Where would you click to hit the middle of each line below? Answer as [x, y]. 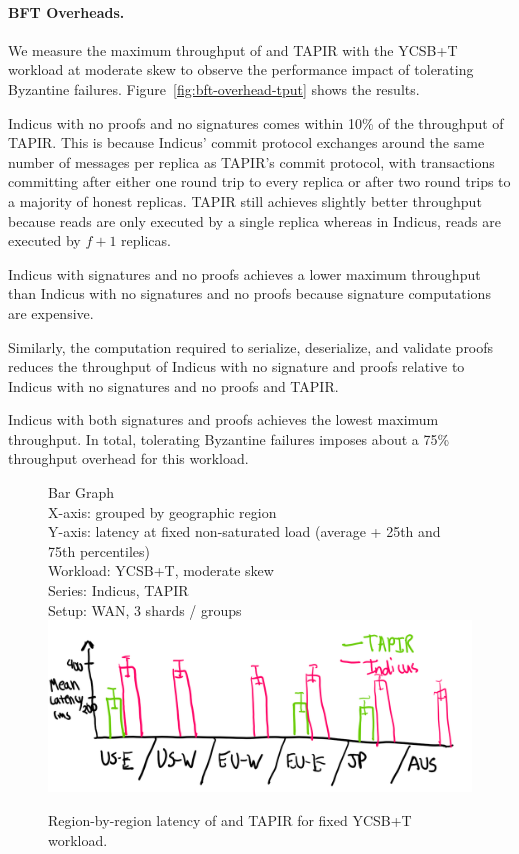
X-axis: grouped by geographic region [162, 511]
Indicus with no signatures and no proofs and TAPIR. [173, 385]
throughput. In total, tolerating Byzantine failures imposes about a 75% [229, 438]
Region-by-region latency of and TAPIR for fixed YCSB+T [230, 820]
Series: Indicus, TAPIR [118, 590]
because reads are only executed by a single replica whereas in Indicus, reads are [254, 220]
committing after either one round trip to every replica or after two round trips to [259, 181]
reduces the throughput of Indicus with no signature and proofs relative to [236, 366]
